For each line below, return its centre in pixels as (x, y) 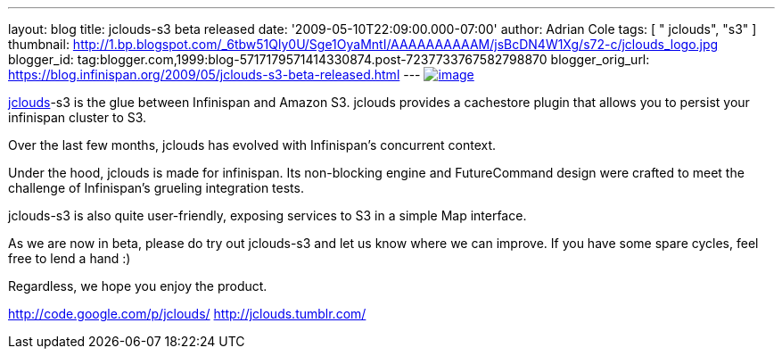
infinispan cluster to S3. (78, 117)
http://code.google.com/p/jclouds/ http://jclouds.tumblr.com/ (187, 314)
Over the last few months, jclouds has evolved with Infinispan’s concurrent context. (252, 145)
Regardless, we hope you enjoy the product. (138, 286)
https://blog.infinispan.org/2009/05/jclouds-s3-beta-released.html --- (214, 75)
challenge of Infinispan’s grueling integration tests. (156, 188)
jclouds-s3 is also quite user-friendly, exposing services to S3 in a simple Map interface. (268, 215)
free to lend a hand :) (70, 258)
